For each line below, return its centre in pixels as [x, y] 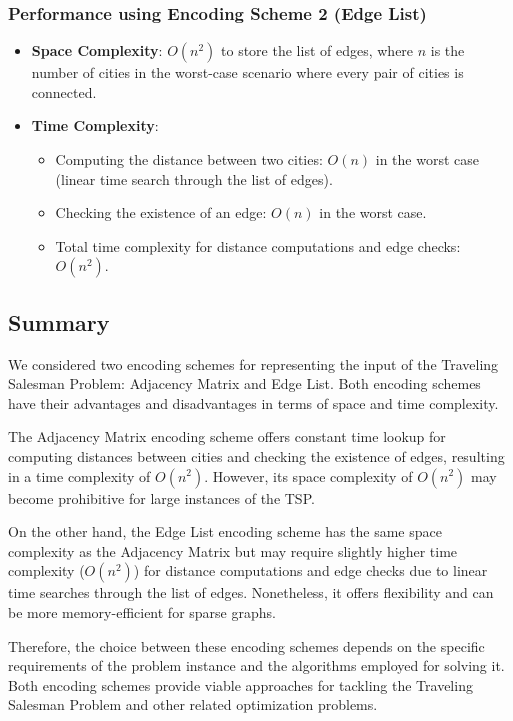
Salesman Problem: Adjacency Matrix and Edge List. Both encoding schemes [244, 383]
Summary [59, 321]
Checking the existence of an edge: [161, 212]
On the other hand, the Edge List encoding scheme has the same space [225, 531]
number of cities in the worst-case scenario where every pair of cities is [247, 72]
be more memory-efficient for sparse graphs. [142, 611]
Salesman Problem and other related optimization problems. [193, 704]
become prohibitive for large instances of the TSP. [161, 497]
